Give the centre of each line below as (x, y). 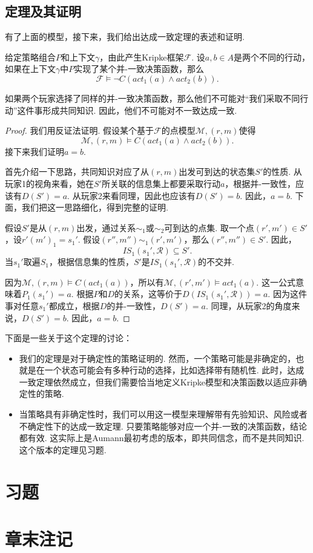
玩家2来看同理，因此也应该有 (138, 195)
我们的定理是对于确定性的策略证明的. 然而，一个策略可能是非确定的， (157, 358)
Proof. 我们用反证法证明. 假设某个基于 (80, 130)
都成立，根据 (74, 305)
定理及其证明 (43, 11)
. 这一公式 (276, 282)
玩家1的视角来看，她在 (49, 183)
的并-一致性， (133, 305)
